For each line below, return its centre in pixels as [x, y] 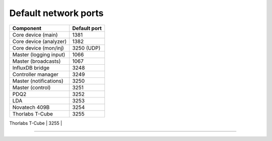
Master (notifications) [38, 81]
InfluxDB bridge [31, 68]
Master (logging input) [39, 54]
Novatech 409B [31, 107]
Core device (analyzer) [40, 41]
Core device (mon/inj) [38, 48]
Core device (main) [35, 35]
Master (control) [31, 87]
